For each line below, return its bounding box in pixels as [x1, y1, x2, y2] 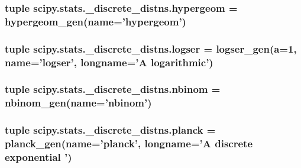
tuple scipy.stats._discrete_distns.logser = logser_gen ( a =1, [5, 41, 297, 56]
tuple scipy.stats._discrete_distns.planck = [5, 122, 216, 137]
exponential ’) [5, 150, 72, 164]
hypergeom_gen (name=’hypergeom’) [5, 14, 186, 28]
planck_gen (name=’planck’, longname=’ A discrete [5, 136, 253, 151]
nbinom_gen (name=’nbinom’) [5, 95, 152, 110]
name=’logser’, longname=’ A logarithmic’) [5, 54, 213, 69]
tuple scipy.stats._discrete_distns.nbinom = [5, 82, 221, 96]
